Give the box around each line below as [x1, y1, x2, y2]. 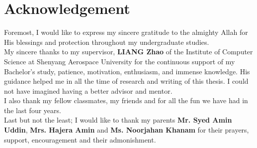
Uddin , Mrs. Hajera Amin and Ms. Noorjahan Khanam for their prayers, [4, 125, 249, 135]
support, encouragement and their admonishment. [4, 134, 156, 145]
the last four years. [4, 105, 61, 115]
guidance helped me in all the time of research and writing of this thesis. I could [4, 76, 249, 86]
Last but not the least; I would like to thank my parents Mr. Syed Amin [4, 115, 232, 125]
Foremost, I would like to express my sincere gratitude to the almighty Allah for [4, 27, 248, 37]
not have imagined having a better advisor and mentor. [4, 85, 172, 96]
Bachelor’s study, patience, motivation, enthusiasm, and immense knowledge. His [4, 66, 250, 76]
